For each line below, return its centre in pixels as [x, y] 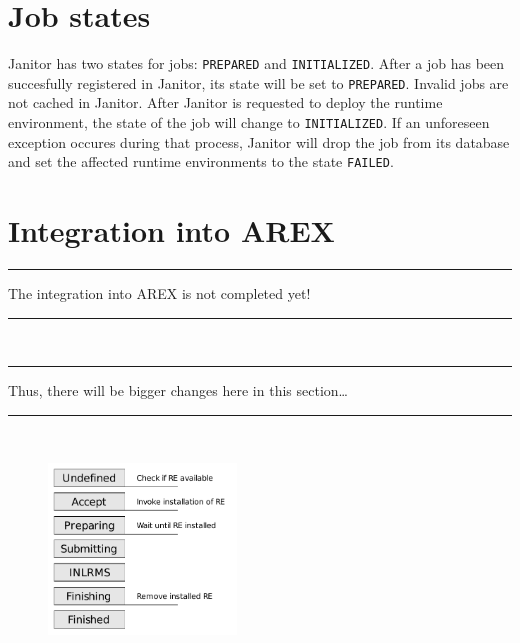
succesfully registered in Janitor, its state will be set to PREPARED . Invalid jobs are [258, 82]
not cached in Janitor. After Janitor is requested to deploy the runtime [225, 102]
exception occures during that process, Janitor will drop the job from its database [259, 141]
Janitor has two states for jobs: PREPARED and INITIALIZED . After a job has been [256, 63]
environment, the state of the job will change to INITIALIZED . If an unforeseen [249, 122]
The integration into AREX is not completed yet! [159, 293]
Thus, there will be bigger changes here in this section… [178, 390]
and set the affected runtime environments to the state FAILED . [201, 161]
